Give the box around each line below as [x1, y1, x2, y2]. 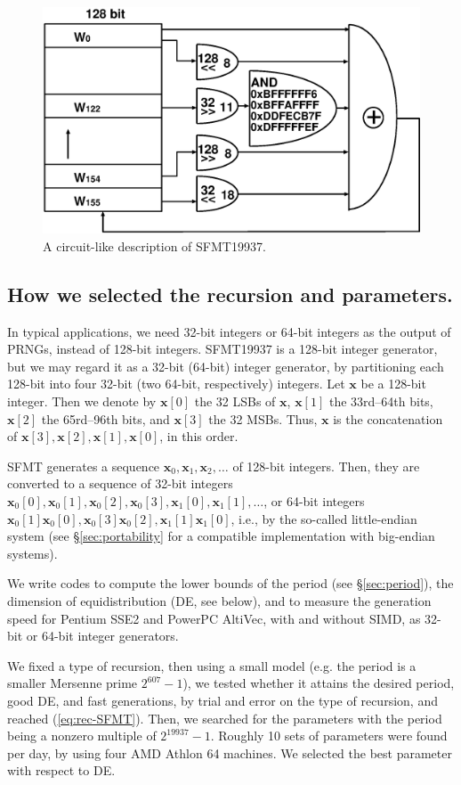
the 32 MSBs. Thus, [208, 409, 318, 428]
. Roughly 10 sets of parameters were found [210, 726, 448, 745]
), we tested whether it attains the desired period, [182, 674, 455, 692]
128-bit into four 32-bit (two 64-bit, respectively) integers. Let [7, 374, 345, 393]
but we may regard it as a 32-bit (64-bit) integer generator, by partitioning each [7, 356, 444, 375]
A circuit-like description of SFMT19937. [43, 236, 266, 255]
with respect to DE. [7, 761, 116, 780]
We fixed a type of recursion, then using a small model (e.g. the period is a [7, 656, 417, 675]
